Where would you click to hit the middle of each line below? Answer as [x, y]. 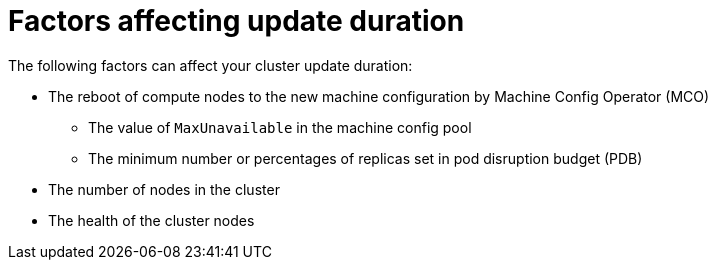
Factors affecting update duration [236, 21]
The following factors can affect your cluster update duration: [210, 65]
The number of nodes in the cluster [164, 189]
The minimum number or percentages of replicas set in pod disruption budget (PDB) [365, 158]
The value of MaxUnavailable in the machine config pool [280, 127]
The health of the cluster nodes [151, 220]
